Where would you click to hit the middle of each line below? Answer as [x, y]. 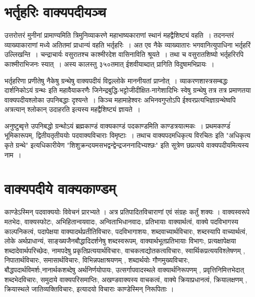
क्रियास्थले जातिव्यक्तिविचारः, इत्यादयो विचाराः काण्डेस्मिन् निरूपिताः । [89, 289]
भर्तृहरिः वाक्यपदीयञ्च [55, 12]
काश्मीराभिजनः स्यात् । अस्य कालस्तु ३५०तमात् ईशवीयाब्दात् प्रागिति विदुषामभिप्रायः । [110, 64]
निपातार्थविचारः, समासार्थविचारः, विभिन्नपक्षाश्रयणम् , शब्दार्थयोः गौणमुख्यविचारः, [97, 260]
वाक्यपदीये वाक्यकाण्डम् [60, 188]
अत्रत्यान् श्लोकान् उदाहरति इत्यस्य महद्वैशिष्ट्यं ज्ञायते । [72, 109]
